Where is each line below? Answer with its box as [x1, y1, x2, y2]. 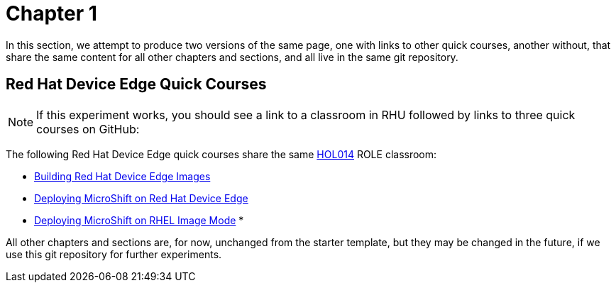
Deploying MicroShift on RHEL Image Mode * [34, 214, 244, 226]
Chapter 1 [6, 1, 97, 26]
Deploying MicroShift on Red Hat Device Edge [34, 192, 248, 204]
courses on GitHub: [36, 121, 140, 136]
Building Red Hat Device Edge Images [34, 170, 211, 182]
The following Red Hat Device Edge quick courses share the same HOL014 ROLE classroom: [6, 148, 437, 160]
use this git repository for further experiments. [6, 248, 222, 260]
